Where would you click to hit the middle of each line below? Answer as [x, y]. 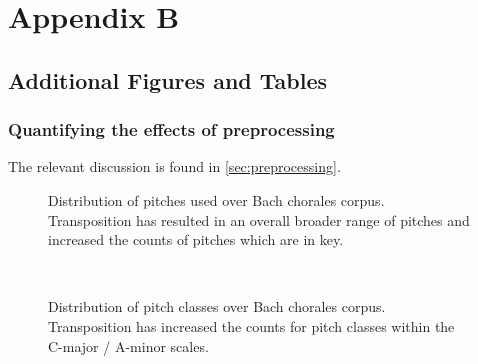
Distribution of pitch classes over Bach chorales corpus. [217, 306]
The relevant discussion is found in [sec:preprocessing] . [174, 166]
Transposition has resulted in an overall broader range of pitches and [259, 219]
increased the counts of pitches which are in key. [196, 239]
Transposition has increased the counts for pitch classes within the [251, 325]
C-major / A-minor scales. [128, 345]
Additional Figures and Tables [168, 79]
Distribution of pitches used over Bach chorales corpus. [216, 199]
